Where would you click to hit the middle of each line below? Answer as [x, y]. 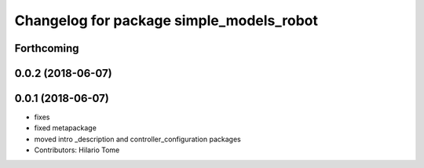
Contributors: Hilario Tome [77, 150]
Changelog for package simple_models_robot [166, 20]
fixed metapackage [66, 128]
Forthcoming [47, 48]
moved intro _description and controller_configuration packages [137, 139]
